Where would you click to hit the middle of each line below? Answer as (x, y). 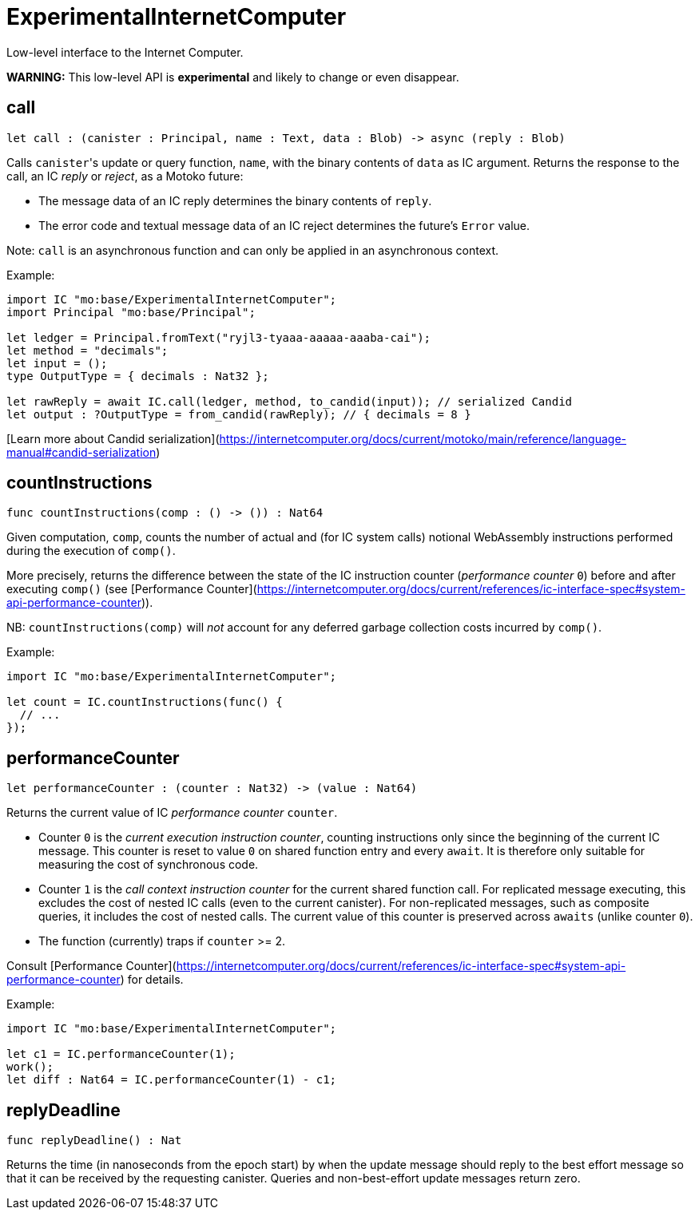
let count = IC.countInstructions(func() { (145, 702)
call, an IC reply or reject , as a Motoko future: (125, 176)
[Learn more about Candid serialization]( (113, 438)
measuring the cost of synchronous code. (149, 865)
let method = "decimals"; (87, 350)
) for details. (152, 980)
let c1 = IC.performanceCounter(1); (121, 1054)
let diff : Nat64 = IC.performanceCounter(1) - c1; (172, 1080)
